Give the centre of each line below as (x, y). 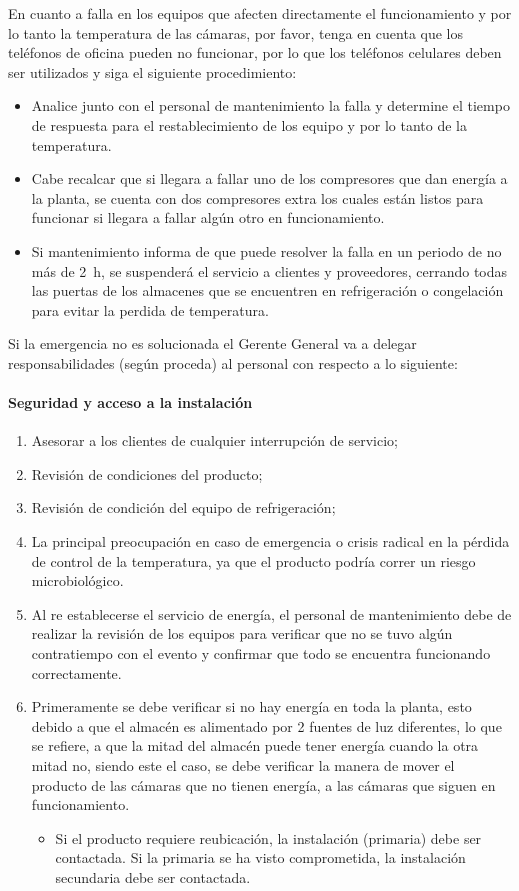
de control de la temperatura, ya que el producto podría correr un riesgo (253, 560)
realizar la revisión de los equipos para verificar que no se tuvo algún (242, 633)
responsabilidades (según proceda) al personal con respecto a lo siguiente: (233, 362)
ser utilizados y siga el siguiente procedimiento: (152, 71)
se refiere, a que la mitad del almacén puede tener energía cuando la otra (255, 745)
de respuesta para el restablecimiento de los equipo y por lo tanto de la (249, 124)
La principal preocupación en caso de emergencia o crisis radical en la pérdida (270, 541)
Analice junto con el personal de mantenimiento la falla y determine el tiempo (270, 105)
